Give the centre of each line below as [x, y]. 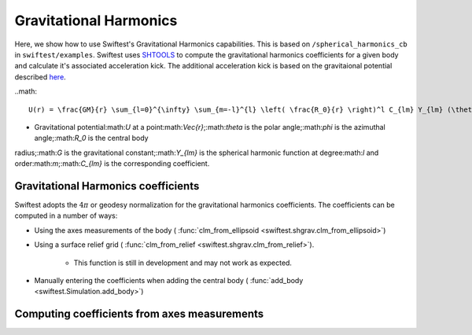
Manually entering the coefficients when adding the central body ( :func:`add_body [169, 280]
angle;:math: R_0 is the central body [91, 138]
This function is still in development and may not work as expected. [183, 263]
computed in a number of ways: [66, 215]
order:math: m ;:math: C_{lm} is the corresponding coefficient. [112, 164]
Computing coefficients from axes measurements [139, 314]
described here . [40, 77]
